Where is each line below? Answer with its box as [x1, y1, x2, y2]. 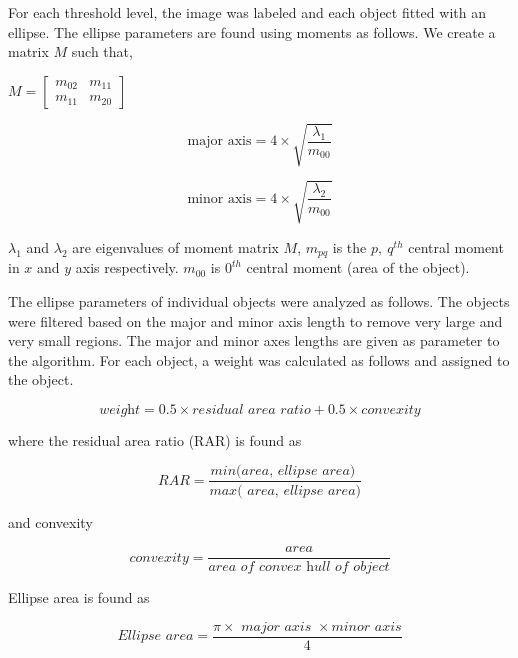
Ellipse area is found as [8, 587, 150, 608]
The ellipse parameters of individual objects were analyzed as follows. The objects [8, 290, 510, 311]
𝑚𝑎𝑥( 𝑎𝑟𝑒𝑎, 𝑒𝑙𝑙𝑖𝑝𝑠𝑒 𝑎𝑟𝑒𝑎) [209, 483, 361, 498]
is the [332, 236, 367, 257]
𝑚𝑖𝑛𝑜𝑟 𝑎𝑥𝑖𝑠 [331, 619, 402, 634]
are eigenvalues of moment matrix [72, 236, 279, 257]
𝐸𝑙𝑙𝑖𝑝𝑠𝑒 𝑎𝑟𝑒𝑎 [117, 629, 194, 644]
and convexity [8, 511, 93, 532]
